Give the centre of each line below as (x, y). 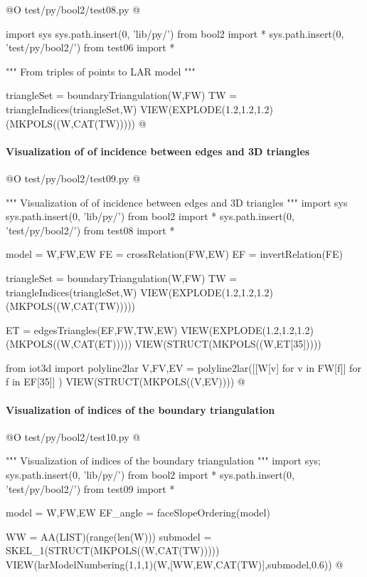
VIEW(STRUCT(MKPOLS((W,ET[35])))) (228, 344)
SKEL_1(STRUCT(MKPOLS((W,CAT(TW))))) (113, 550)
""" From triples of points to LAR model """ (101, 71)
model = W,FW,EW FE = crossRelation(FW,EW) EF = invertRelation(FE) (174, 254)
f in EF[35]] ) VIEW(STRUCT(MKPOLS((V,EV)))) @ (126, 381)
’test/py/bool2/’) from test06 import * (90, 47)
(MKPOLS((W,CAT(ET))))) (69, 344)
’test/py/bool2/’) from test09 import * (90, 488)
